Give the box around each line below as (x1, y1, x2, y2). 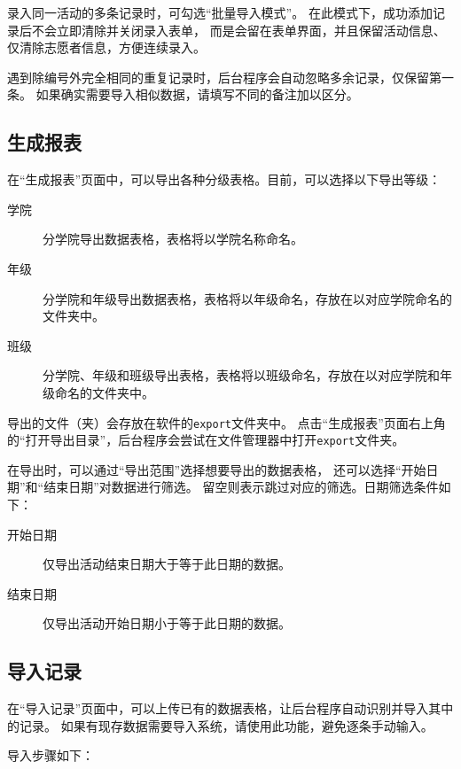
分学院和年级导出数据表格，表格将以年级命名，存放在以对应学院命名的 (43, 289, 452, 307)
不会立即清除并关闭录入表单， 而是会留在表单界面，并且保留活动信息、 (31, 20, 446, 39)
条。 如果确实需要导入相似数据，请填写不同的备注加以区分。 (7, 85, 359, 104)
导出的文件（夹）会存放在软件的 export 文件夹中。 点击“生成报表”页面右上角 (7, 413, 446, 431)
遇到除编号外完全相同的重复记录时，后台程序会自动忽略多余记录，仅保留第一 (7, 67, 454, 86)
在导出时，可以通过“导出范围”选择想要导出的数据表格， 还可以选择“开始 (7, 460, 426, 478)
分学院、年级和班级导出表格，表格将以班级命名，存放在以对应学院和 (43, 366, 440, 384)
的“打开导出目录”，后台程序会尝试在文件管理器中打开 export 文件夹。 (7, 431, 405, 449)
